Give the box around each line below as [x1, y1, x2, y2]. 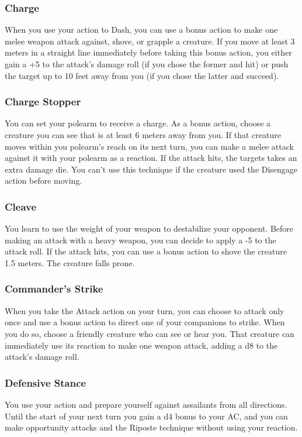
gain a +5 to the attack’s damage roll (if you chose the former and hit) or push [5, 58, 289, 70]
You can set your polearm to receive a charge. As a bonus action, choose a [5, 117, 271, 129]
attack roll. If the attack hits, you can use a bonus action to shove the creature [5, 245, 287, 257]
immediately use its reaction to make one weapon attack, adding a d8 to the [5, 339, 278, 351]
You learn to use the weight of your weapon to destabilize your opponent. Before [5, 222, 294, 235]
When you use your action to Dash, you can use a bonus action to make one [5, 23, 278, 36]
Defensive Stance [5, 375, 86, 390]
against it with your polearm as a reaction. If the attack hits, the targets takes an [5, 152, 297, 164]
